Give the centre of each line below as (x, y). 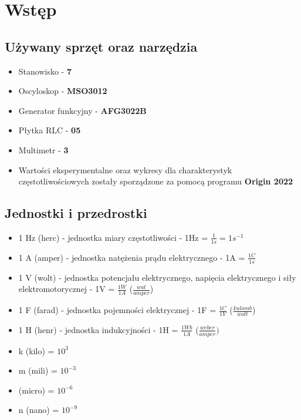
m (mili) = (38, 370)
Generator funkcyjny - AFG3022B (82, 110)
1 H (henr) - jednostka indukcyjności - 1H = (98, 329)
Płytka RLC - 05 (50, 130)
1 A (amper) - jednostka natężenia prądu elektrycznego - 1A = (132, 257)
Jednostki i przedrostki (76, 213)
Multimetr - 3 (43, 149)
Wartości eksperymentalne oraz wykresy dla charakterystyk (125, 169)
